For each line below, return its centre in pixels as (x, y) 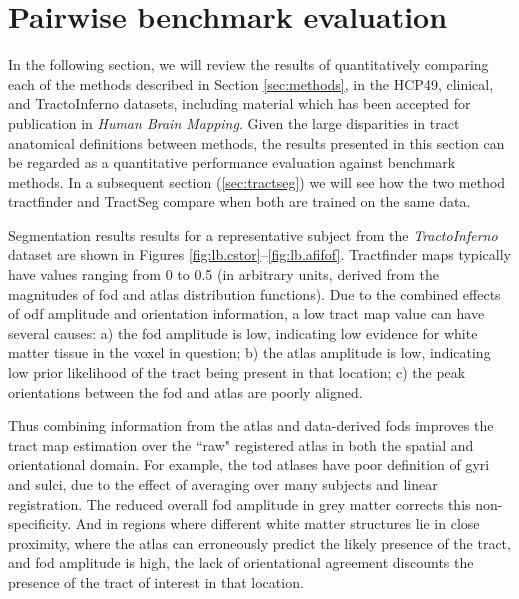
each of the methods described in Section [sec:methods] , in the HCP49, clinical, (251, 83)
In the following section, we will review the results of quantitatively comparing (248, 64)
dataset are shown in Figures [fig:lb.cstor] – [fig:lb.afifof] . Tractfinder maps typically (259, 254)
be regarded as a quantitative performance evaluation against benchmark (232, 162)
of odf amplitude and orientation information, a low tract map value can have (246, 313)
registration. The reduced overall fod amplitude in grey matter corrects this (239, 503)
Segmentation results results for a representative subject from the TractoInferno (253, 234)
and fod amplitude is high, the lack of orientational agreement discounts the (241, 562)
